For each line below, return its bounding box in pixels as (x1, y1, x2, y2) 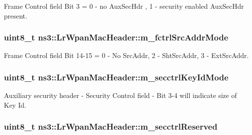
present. (4, 10, 27, 20)
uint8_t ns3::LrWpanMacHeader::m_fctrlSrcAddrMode (4, 31, 229, 43)
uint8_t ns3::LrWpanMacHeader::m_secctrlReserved (4, 120, 217, 133)
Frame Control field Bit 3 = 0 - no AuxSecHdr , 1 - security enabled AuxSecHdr (4, 1, 244, 11)
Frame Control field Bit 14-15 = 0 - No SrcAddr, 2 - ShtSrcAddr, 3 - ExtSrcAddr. (4, 50, 249, 60)
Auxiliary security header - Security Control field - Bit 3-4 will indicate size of (4, 90, 237, 100)
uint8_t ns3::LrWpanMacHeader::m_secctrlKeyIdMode (4, 71, 229, 83)
